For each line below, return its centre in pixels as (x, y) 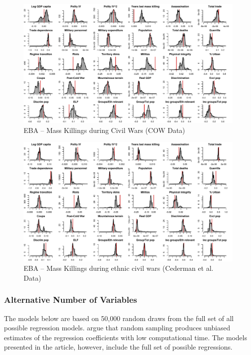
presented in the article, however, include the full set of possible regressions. (118, 347)
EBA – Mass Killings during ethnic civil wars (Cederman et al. (119, 268)
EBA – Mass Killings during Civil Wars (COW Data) (105, 130)
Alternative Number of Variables (71, 300)
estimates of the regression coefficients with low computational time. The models (125, 337)
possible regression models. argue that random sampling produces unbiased (117, 328)
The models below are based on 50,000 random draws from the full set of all (119, 318)
